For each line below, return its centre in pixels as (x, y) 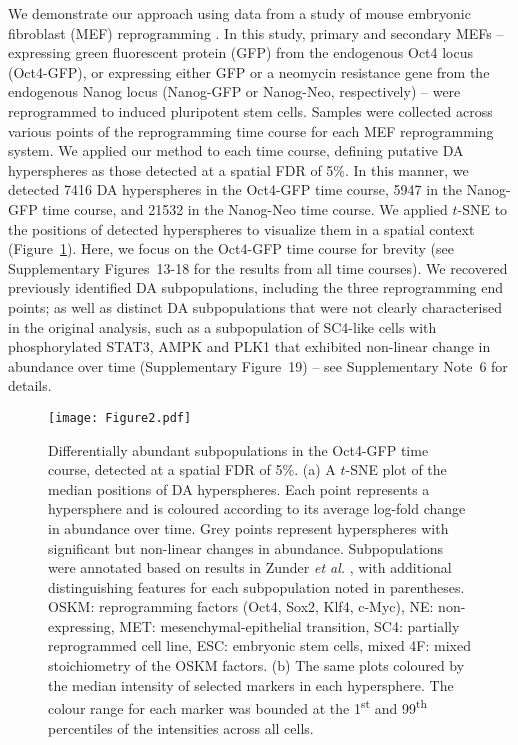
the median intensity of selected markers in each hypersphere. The (251, 684)
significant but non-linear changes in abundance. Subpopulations (246, 547)
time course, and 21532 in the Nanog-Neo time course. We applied (245, 208)
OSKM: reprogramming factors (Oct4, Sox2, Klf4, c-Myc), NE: (241, 606)
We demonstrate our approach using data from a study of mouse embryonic (239, 13)
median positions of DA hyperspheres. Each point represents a (239, 488)
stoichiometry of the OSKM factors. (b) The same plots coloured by (256, 665)
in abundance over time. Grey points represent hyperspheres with (248, 527)
